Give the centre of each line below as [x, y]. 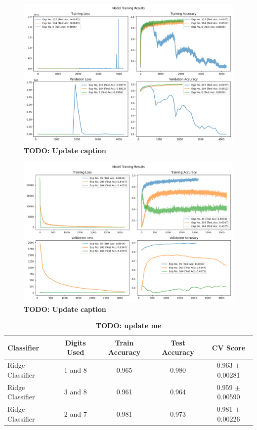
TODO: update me [128, 325]
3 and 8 [75, 392]
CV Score [229, 347]
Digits [75, 342]
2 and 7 [75, 413]
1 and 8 [75, 369]
